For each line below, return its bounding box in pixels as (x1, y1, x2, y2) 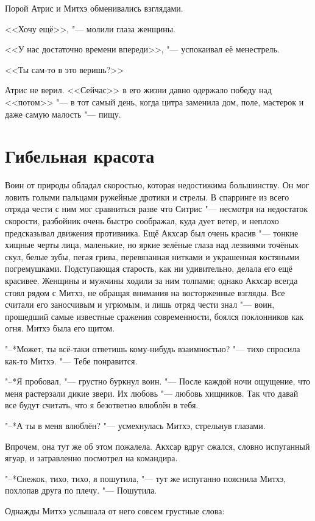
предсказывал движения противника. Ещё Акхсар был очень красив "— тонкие (5, 226, 299, 239)
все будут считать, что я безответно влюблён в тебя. (5, 399, 199, 411)
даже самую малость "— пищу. (5, 107, 121, 120)
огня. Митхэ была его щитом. (5, 322, 115, 335)
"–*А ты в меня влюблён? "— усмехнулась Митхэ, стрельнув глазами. (5, 419, 266, 431)
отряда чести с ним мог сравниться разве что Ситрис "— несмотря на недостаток (5, 202, 308, 215)
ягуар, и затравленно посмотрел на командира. (5, 452, 178, 464)
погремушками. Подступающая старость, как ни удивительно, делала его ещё (5, 262, 292, 275)
